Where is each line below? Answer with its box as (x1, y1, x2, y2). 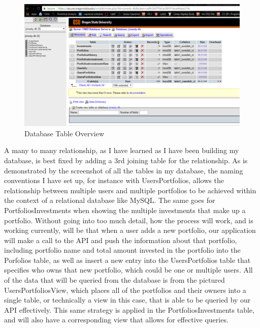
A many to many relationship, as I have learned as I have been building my (4, 145, 239, 156)
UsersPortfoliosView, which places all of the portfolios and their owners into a (4, 284, 246, 295)
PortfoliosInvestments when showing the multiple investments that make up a (4, 204, 246, 215)
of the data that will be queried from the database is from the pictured (4, 275, 225, 285)
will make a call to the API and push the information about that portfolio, (4, 234, 237, 245)
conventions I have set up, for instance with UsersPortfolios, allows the (4, 175, 224, 186)
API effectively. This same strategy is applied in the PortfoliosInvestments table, (4, 304, 254, 315)
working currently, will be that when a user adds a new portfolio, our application (4, 225, 256, 235)
